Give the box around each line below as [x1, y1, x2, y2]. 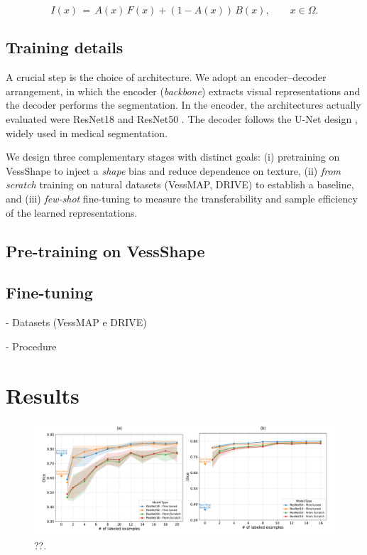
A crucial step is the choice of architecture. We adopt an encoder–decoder [6, 70, 327, 85]
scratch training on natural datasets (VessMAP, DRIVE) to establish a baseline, [6, 177, 354, 192]
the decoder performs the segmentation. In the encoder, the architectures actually [6, 97, 361, 112]
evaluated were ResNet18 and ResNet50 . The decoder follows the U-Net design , [6, 111, 358, 126]
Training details [6, 36, 124, 58]
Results [6, 380, 80, 409]
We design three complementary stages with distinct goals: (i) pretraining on [6, 149, 340, 164]
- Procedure [6, 338, 57, 353]
